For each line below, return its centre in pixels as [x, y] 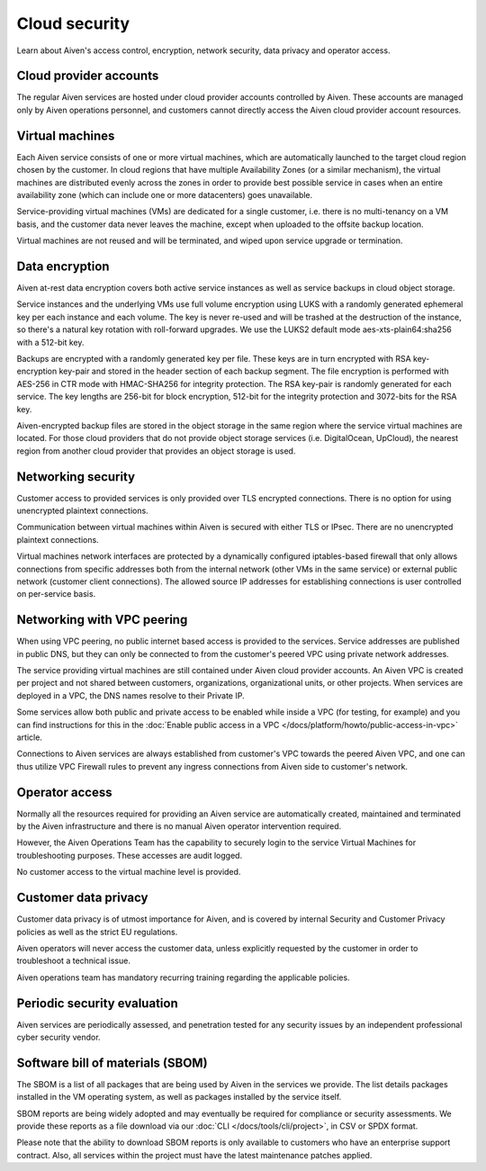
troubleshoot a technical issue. [73, 961]
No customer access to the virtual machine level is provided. [129, 872]
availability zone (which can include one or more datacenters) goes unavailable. [165, 194]
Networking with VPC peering [102, 620]
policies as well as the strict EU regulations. [97, 932]
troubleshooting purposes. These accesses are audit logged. [130, 855]
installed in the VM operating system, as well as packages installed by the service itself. [179, 1097]
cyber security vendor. [58, 1037]
